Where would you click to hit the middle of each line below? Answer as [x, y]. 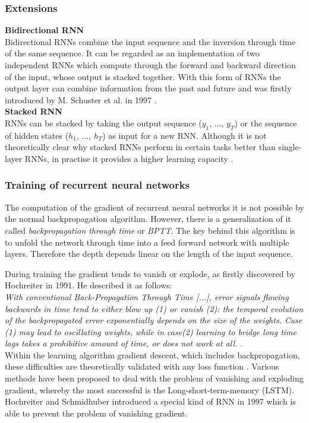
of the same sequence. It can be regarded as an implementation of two [132, 53]
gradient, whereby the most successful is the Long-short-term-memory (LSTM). [150, 389]
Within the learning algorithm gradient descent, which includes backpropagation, [152, 354]
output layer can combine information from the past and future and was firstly [148, 88]
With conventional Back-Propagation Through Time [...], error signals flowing [147, 296]
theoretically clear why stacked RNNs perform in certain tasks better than [140, 147]
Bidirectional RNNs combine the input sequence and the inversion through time [150, 41]
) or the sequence [266, 123]
